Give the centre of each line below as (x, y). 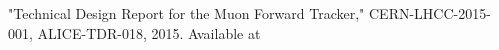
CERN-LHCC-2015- (429, 13)
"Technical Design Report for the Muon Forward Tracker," (186, 13)
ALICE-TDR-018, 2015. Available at (149, 32)
